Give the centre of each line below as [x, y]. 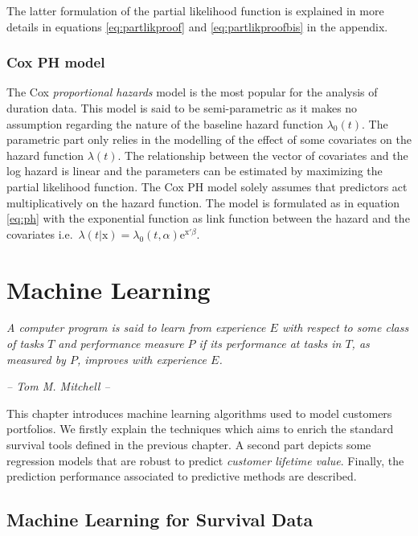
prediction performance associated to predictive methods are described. [182, 476]
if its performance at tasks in [270, 344]
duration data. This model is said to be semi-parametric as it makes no [182, 108]
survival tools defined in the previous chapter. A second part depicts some [189, 445]
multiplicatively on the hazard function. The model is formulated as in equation [203, 202]
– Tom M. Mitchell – [58, 386]
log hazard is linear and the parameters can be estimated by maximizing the [195, 171]
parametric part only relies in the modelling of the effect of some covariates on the [209, 139]
